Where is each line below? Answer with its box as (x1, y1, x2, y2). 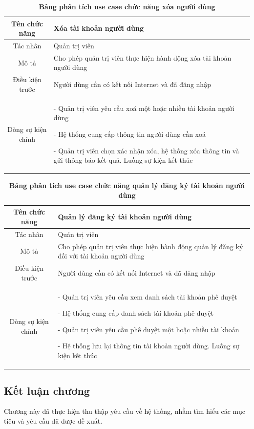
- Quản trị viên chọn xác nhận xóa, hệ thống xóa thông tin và (53, 145, 239, 155)
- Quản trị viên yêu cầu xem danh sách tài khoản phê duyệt (58, 291, 237, 301)
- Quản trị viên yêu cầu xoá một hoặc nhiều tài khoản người (53, 103, 234, 113)
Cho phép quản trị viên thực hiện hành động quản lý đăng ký (58, 241, 243, 251)
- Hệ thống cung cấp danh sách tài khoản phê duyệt (58, 308, 214, 318)
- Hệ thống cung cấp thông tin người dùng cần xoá (53, 129, 206, 139)
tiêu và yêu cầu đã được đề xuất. (4, 415, 103, 426)
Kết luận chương (4, 383, 90, 398)
